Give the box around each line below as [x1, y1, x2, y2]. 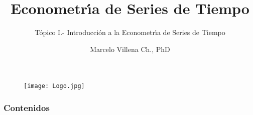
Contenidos [4, 101, 50, 113]
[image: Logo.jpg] [24, 82, 85, 90]
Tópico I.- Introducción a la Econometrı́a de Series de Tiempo [35, 27, 225, 37]
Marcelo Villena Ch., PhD [90, 43, 170, 54]
